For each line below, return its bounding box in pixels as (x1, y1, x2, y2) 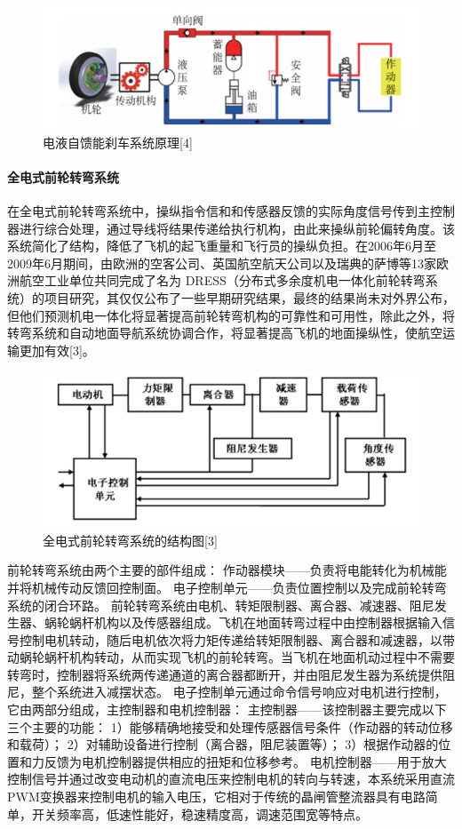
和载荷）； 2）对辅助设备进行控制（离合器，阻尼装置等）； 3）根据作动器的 (7, 735, 439, 753)
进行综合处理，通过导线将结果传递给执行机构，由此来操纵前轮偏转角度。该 (19, 219, 455, 237)
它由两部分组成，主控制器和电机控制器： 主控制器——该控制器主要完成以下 (7, 700, 447, 719)
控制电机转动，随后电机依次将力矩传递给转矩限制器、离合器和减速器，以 (19, 630, 442, 649)
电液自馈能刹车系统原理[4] (43, 132, 193, 151)
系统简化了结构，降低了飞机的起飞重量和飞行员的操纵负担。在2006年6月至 (7, 236, 436, 255)
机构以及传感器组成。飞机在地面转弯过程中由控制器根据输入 (93, 613, 442, 632)
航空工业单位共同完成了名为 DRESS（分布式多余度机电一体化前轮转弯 (19, 271, 426, 290)
